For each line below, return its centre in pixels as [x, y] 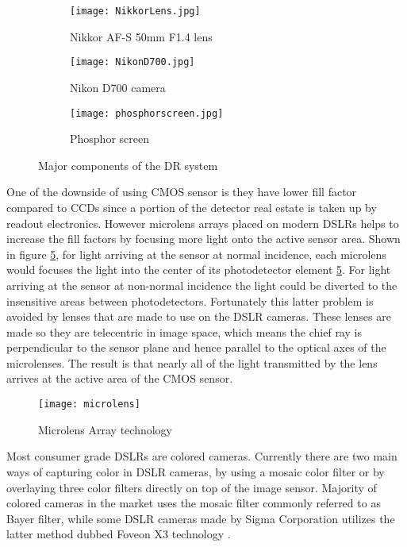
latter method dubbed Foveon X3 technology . [119, 534]
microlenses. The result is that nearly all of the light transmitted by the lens [192, 362]
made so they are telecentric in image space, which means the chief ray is [184, 331]
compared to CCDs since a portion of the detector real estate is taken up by [192, 207]
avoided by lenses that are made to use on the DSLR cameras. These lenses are [199, 316]
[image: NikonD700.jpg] [132, 62]
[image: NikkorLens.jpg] [135, 11]
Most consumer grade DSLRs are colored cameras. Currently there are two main [202, 456]
